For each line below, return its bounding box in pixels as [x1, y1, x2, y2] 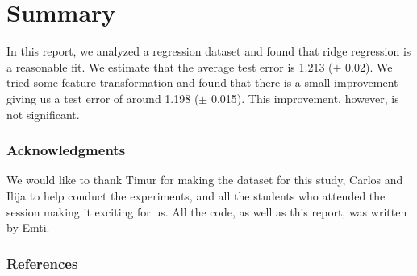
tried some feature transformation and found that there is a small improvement [6, 74, 398, 91]
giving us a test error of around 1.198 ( [6, 89, 199, 106]
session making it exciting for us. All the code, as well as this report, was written [6, 203, 407, 220]
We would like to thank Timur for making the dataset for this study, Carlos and [6, 171, 403, 188]
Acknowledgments [6, 140, 126, 160]
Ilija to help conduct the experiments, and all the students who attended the [6, 187, 386, 204]
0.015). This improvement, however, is [211, 89, 399, 106]
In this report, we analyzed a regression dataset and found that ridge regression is [6, 43, 411, 60]
